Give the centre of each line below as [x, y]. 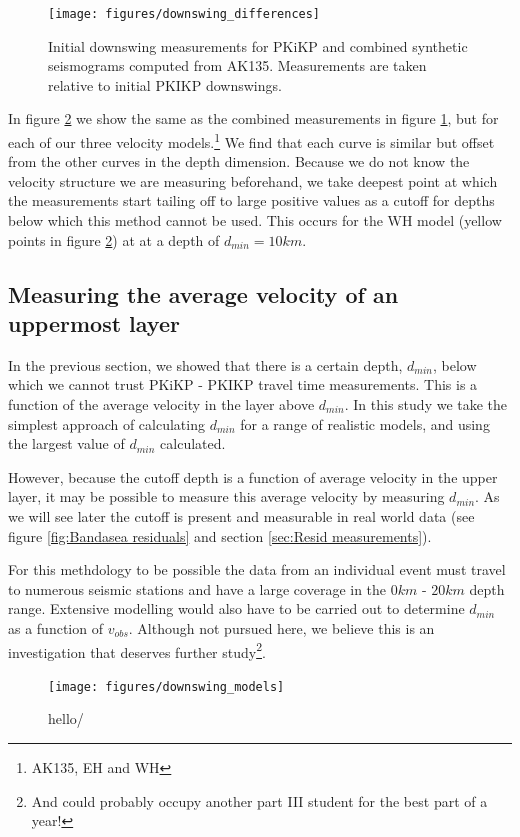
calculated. [193, 443]
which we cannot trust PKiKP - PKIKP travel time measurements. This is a [243, 384]
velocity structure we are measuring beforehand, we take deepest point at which [253, 180]
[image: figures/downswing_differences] [184, 14]
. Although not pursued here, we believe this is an [281, 627]
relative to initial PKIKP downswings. [165, 84]
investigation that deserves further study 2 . [137, 650]
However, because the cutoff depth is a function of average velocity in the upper [253, 476]
